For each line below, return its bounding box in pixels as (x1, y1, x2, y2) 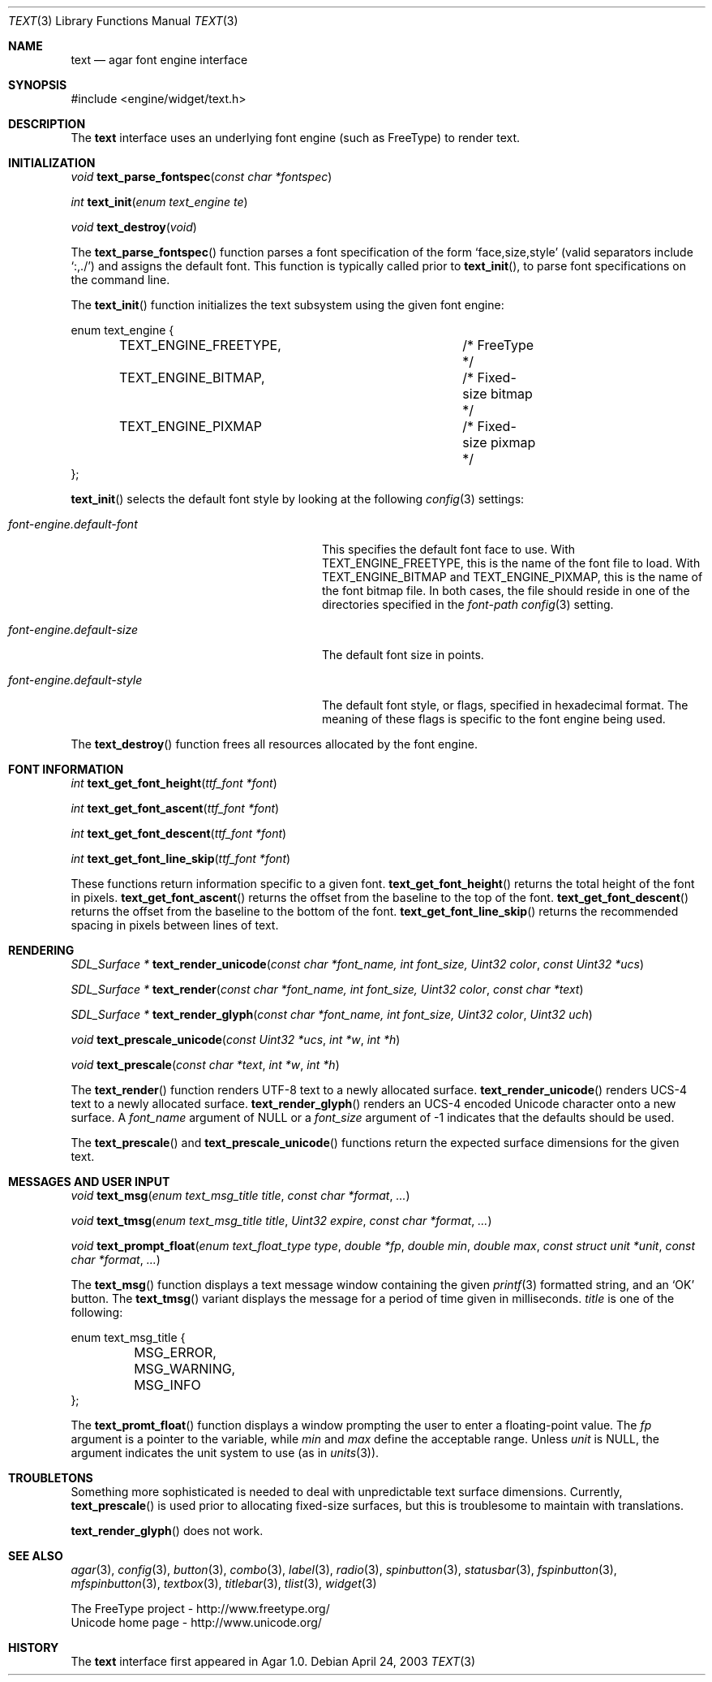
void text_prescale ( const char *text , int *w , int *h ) (71, 1058, 340, 1072)
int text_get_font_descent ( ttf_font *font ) (71, 826, 287, 840)
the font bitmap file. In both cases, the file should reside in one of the (322, 584, 690, 597)
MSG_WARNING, (134, 1361, 236, 1377)
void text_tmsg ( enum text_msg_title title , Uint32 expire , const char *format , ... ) (71, 1214, 492, 1227)
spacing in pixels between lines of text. (71, 918, 279, 932)
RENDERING (8, 943, 75, 957)
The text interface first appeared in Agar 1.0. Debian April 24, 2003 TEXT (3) (71, 1654, 475, 1668)
